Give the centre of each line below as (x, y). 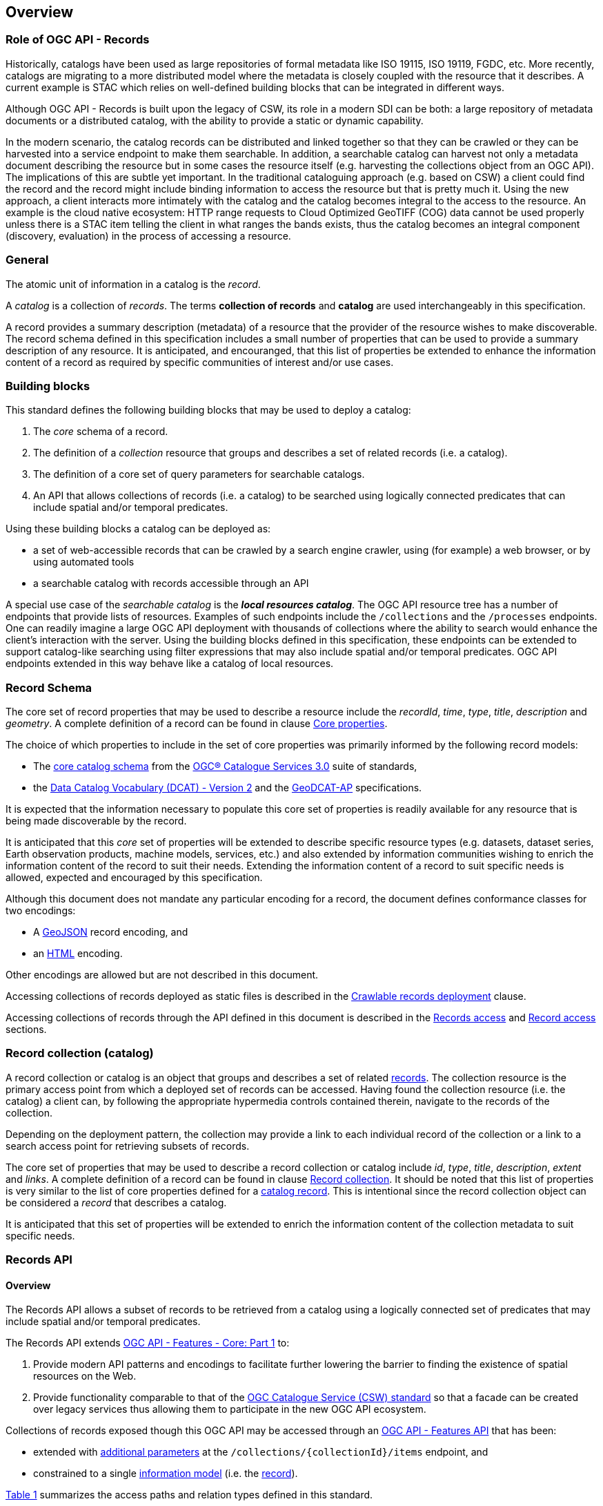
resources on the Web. (85, 1376)
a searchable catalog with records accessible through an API (171, 583)
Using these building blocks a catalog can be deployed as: (138, 529)
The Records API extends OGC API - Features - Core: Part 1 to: (148, 1343)
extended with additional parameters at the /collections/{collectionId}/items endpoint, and (261, 1452)
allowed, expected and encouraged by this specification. (134, 878)
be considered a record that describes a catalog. (116, 1202)
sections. (26, 1030)
